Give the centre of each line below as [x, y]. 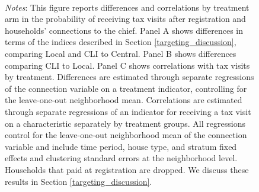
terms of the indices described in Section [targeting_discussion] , [121, 42]
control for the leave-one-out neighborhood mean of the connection [126, 135]
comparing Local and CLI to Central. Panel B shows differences [121, 53]
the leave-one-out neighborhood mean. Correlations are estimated [124, 100]
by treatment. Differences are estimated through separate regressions [129, 77]
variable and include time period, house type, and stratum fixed [121, 146]
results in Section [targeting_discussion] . [79, 181]
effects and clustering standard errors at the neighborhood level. [121, 158]
